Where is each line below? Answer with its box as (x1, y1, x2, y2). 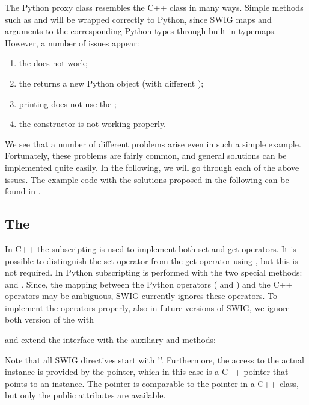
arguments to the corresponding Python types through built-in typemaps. (5, 25, 277, 37)
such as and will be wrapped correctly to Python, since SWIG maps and (5, 13, 272, 25)
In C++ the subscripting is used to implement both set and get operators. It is (5, 242, 296, 255)
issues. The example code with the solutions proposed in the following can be (5, 173, 289, 185)
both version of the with (5, 313, 94, 326)
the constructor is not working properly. (19, 117, 167, 130)
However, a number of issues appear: (5, 36, 139, 49)
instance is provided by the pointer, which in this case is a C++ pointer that (5, 365, 289, 378)
